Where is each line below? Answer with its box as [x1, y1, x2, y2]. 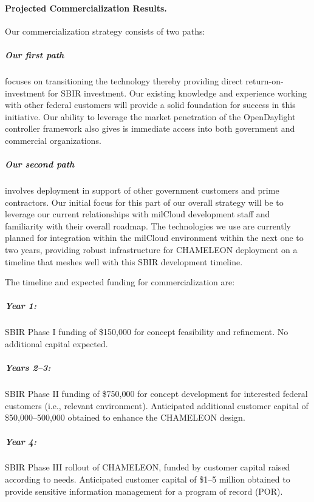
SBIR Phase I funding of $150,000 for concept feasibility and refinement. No [5, 325, 288, 338]
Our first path [5, 48, 64, 61]
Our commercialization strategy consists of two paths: [5, 24, 205, 37]
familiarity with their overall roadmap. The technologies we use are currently [5, 219, 291, 232]
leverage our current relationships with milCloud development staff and [5, 208, 270, 220]
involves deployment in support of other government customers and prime [5, 184, 279, 197]
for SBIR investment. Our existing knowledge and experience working [47, 86, 307, 99]
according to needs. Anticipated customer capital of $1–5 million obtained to [5, 473, 290, 486]
